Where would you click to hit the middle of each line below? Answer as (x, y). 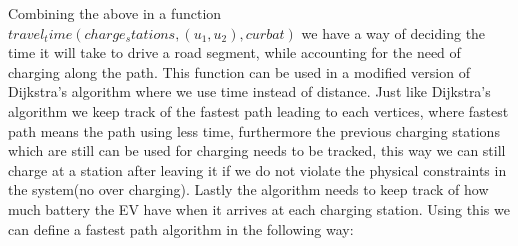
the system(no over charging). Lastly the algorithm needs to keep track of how (248, 189)
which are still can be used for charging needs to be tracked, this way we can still (257, 150)
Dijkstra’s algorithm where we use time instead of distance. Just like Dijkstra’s (249, 91)
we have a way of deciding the (393, 32)
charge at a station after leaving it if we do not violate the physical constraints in (257, 169)
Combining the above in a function (115, 13)
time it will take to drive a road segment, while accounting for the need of (234, 52)
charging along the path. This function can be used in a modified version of (239, 71)
